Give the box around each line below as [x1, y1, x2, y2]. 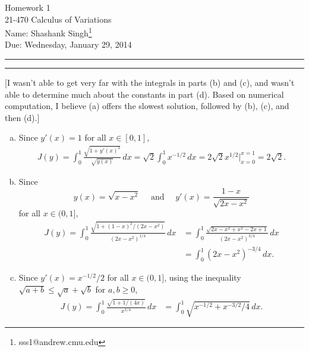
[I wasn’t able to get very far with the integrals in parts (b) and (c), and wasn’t [5, 76, 295, 89]
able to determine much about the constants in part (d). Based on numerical [5, 88, 284, 100]
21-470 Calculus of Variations [5, 13, 112, 25]
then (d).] [5, 111, 40, 123]
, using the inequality [164, 271, 241, 284]
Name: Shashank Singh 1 [5, 25, 92, 39]
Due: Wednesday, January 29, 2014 [5, 38, 132, 51]
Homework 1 [5, 1, 51, 13]
